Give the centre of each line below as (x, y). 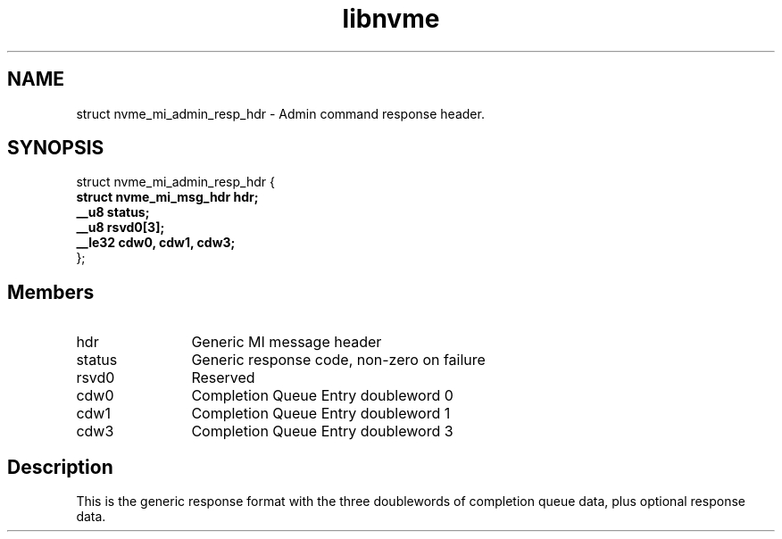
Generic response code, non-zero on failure (338, 360)
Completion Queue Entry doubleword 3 (322, 431)
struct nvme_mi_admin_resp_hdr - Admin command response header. (280, 113)
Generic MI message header (287, 342)
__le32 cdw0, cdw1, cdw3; (156, 243)
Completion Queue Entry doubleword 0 (322, 396)
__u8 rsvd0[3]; (121, 228)
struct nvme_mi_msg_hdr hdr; (167, 197)
